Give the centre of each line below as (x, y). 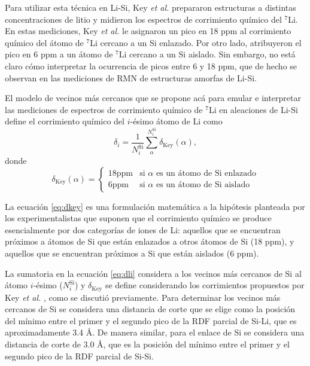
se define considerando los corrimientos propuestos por (205, 285)
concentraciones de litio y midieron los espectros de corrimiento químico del (143, 19)
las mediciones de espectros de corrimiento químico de (104, 109)
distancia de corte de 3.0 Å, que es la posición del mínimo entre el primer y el (147, 344)
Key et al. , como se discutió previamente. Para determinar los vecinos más (143, 297)
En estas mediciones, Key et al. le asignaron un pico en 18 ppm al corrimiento (148, 31)
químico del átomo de (44, 42)
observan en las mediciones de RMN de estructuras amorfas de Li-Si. (131, 77)
